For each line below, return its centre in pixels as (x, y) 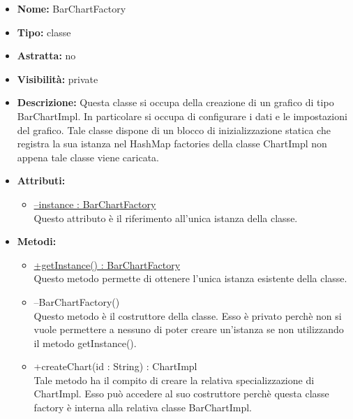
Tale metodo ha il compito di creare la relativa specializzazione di (174, 380)
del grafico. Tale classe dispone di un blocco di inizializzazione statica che (174, 130)
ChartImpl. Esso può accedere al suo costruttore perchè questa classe (181, 394)
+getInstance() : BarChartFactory (107, 264)
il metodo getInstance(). (85, 343)
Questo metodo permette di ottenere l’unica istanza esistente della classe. (190, 278)
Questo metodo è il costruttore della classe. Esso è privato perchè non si (188, 315)
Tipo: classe (44, 32)
